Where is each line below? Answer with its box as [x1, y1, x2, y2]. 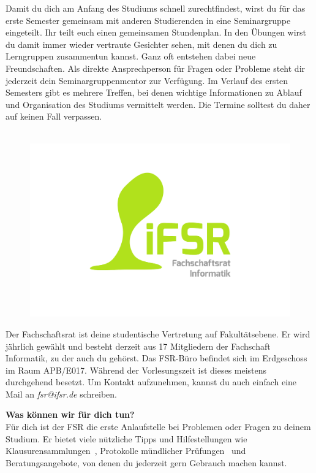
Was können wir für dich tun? [6, 408, 135, 421]
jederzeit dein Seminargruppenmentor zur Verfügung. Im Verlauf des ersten [6, 74, 288, 87]
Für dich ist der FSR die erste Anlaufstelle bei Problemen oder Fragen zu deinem [6, 420, 311, 433]
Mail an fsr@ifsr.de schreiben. [6, 387, 117, 400]
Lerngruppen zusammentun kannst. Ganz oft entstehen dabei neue [6, 50, 256, 63]
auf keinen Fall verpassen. [6, 110, 102, 123]
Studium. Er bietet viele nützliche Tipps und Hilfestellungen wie [6, 432, 247, 445]
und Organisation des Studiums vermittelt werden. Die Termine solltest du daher [6, 98, 310, 110]
